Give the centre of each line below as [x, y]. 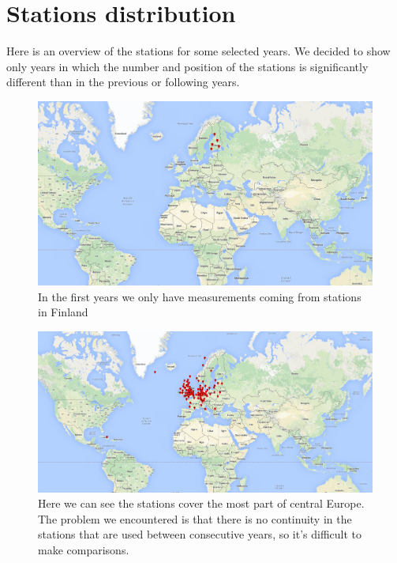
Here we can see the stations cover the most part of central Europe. [201, 503]
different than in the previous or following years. [123, 82]
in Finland [63, 312]
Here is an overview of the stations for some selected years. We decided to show [198, 51]
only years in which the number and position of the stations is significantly [187, 66]
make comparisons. [84, 550]
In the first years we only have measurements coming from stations [200, 296]
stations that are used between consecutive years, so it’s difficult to [200, 534]
